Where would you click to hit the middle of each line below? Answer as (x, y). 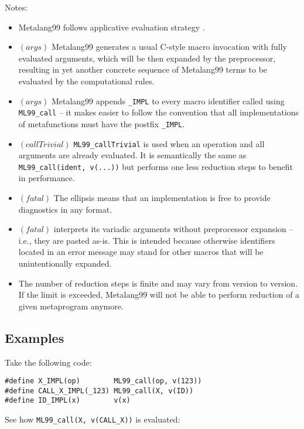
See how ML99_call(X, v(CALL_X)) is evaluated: (93, 419)
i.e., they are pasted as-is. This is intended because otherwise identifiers (147, 240)
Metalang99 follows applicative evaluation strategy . (112, 27)
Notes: (16, 7)
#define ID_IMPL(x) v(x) (68, 401)
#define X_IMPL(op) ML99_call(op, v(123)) (103, 381)
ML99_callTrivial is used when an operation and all (169, 143)
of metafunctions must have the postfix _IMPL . (102, 123)
